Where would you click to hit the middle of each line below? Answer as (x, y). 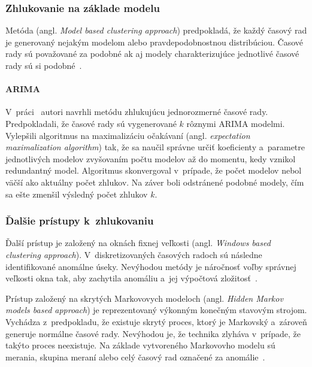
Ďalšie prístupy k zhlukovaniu (80, 221)
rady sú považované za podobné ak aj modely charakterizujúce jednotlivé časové (152, 54)
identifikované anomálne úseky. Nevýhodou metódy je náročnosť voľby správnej (151, 266)
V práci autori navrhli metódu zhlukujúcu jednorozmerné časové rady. (137, 112)
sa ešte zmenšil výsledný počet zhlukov (77, 194)
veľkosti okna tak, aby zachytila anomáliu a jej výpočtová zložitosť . (131, 278)
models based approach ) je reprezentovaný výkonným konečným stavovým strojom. (156, 310)
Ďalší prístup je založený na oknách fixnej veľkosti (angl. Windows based (138, 243)
